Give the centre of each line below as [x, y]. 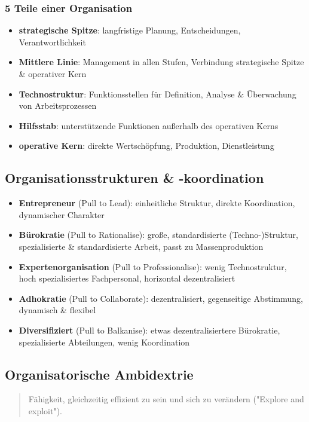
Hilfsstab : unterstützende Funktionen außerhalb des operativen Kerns [149, 125]
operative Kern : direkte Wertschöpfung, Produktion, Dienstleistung [146, 146]
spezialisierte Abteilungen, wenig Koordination [104, 342]
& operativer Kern [53, 74]
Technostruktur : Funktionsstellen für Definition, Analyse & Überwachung [157, 94]
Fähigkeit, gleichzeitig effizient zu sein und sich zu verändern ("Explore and [166, 399]
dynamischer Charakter [62, 214]
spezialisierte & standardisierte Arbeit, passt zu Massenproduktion [141, 246]
